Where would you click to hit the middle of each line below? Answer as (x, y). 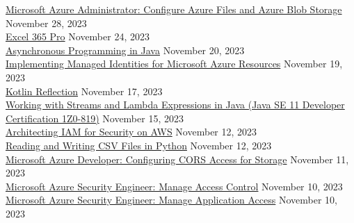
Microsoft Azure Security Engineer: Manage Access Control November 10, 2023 (174, 186)
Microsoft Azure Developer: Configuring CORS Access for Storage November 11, (177, 159)
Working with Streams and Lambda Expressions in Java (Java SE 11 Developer (175, 105)
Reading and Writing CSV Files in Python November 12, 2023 (139, 145)
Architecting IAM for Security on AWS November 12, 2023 (131, 132)
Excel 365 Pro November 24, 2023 (78, 36)
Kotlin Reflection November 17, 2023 (84, 91)
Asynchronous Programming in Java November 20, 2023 (125, 50)
